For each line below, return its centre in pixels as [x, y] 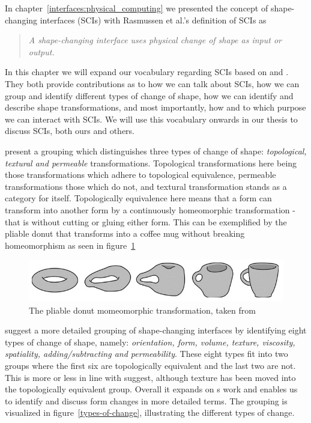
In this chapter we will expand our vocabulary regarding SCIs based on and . [147, 72]
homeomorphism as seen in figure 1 [70, 245]
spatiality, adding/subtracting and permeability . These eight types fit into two [146, 354]
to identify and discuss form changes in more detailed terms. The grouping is [146, 400]
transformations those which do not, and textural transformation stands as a [146, 186]
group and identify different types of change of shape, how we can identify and [149, 95]
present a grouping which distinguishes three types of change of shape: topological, [156, 151]
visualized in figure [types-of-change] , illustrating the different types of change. [150, 412]
